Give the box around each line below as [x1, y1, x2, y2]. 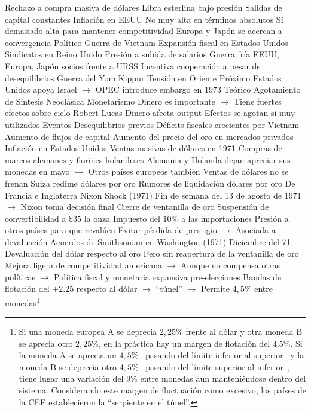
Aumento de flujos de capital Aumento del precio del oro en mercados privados [5, 130, 294, 142]
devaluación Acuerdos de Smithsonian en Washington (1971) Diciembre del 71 [5, 235, 291, 248]
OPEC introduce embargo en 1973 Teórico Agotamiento [95, 83, 301, 96]
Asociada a [235, 224, 276, 236]
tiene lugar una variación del [19, 372, 124, 384]
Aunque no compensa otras [181, 259, 280, 271]
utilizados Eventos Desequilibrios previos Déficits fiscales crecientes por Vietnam [5, 118, 300, 130]
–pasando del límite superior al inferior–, [141, 360, 290, 373]
